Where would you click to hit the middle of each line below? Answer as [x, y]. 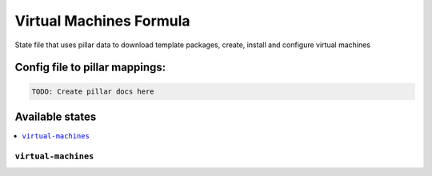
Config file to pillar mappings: [90, 68]
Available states [56, 116]
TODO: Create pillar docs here [93, 91]
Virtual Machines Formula [103, 21]
